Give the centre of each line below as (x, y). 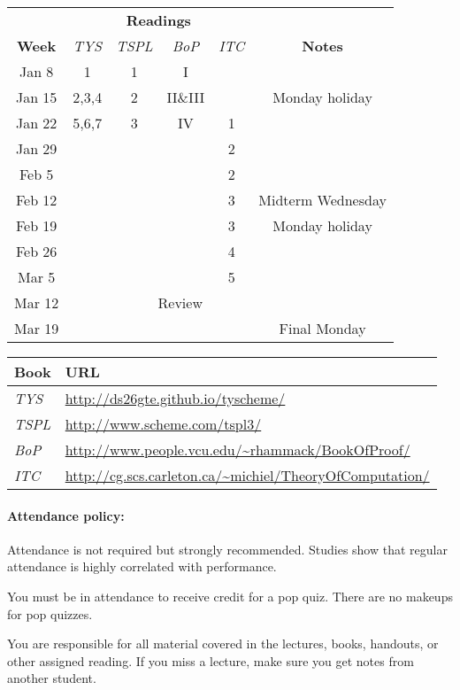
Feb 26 (36, 251)
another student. (52, 678)
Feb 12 (36, 200)
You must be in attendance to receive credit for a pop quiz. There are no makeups (230, 596)
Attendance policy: (66, 515)
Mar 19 (37, 328)
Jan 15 (36, 97)
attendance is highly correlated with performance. (142, 566)
